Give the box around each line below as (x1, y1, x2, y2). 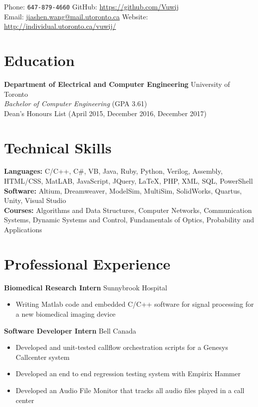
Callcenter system (15, 351, 70, 362)
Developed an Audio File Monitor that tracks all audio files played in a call (15, 385, 245, 395)
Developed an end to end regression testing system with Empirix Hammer (15, 368, 241, 379)
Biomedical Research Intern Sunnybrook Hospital (4, 282, 168, 292)
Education (4, 50, 75, 70)
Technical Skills (4, 137, 112, 157)
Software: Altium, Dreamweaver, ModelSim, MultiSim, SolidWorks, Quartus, (4, 185, 242, 196)
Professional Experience (4, 253, 171, 273)
